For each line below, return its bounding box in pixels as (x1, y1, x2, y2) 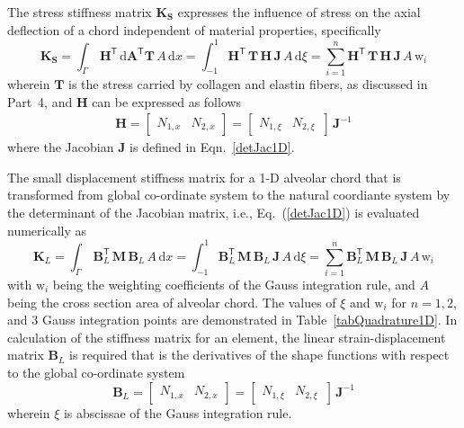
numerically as (7, 220, 87, 239)
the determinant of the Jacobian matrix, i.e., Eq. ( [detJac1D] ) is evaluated (7, 203, 420, 222)
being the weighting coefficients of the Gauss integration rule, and (52, 275, 415, 294)
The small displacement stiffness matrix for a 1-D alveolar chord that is (7, 167, 401, 186)
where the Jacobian (7, 138, 114, 156)
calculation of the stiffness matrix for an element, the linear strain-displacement (7, 327, 446, 346)
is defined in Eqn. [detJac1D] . (129, 138, 295, 156)
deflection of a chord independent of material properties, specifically (7, 20, 381, 39)
